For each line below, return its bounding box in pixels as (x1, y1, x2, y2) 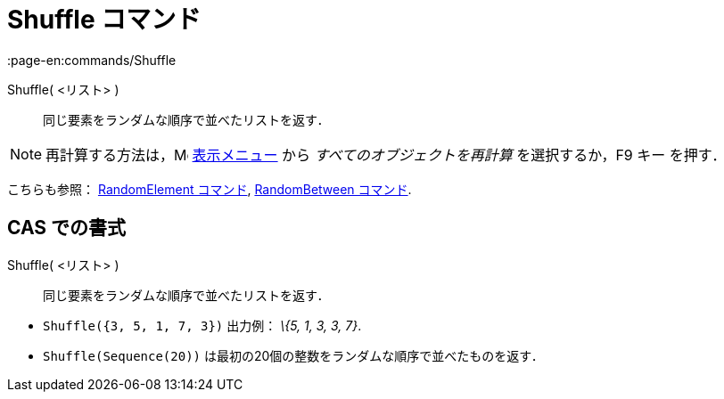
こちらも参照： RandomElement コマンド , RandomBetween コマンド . (7, 181, 412, 197)
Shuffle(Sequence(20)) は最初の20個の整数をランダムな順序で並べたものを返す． (43, 347, 544, 363)
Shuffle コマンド (7, 4, 202, 35)
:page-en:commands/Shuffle (7, 52, 177, 68)
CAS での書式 (7, 216, 127, 240)
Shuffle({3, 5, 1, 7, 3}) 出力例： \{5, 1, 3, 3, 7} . (43, 317, 362, 333)
